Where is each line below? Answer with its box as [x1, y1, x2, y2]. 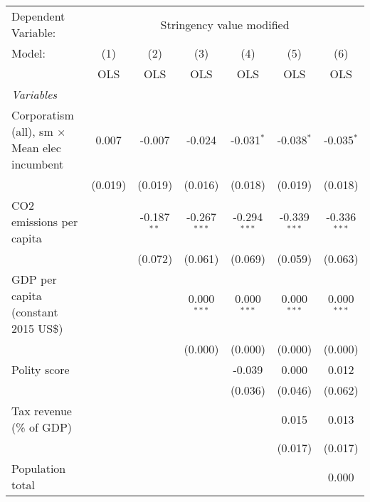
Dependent [11, 8, 65, 24]
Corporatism [11, 107, 74, 123]
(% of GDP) [11, 419, 73, 435]
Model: [11, 45, 46, 61]
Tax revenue [11, 402, 72, 419]
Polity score [11, 361, 70, 378]
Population [11, 460, 66, 476]
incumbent [11, 156, 64, 172]
